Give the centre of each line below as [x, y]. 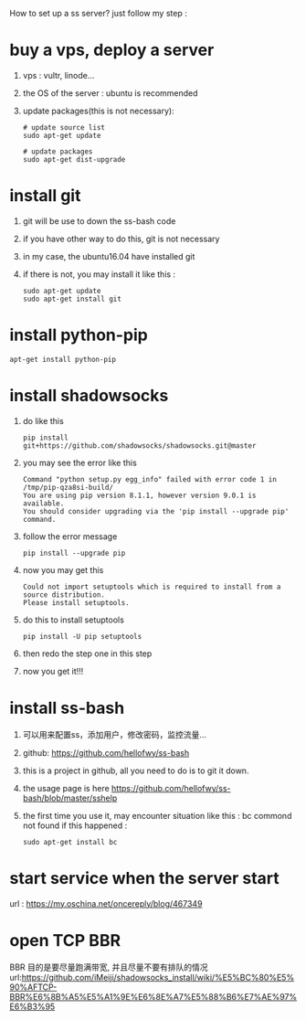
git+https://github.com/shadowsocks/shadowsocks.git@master [139, 446]
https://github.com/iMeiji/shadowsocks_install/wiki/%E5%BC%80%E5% [158, 977]
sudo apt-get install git [72, 299]
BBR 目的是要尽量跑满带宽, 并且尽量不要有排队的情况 [109, 967]
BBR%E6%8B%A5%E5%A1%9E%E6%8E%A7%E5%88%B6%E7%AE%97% [153, 996]
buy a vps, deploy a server [112, 50]
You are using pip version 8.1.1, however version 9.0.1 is [139, 495]
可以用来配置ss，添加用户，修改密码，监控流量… [115, 734]
